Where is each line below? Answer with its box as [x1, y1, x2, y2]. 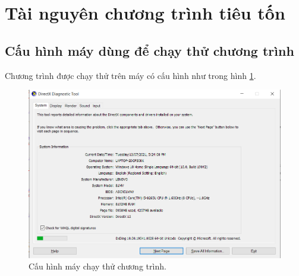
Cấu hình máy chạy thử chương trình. [29, 260, 166, 272]
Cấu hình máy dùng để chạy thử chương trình [5, 41, 294, 59]
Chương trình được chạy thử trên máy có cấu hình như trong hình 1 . [5, 69, 256, 81]
